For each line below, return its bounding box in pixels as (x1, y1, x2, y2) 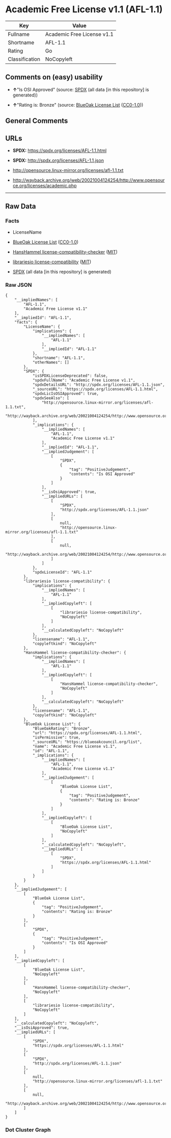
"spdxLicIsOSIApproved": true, (32, 391, 99, 396)
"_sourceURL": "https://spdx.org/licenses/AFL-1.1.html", (32, 386, 158, 391)
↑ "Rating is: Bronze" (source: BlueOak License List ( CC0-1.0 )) (12, 102, 144, 108)
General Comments (5, 116, 68, 126)
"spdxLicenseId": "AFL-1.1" (32, 570, 93, 575)
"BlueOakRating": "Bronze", (32, 726, 93, 731)
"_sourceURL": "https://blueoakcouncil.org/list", (32, 739, 142, 745)
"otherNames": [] (32, 360, 70, 365)
